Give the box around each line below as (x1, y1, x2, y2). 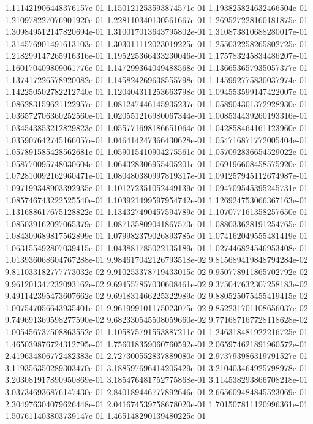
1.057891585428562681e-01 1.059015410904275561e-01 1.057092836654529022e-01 (5, 145, 308, 158)
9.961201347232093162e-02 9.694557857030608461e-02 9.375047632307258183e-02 (5, 277, 308, 290)
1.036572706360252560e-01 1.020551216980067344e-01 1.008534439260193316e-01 (5, 109, 308, 122)
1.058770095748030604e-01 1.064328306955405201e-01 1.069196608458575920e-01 (5, 157, 308, 170)
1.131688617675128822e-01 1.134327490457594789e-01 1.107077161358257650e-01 (5, 205, 308, 218)
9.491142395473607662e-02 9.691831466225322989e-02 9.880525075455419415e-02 (5, 289, 308, 302)
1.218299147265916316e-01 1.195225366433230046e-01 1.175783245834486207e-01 (5, 49, 308, 62)
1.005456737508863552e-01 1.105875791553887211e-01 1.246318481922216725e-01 (5, 325, 308, 338)
